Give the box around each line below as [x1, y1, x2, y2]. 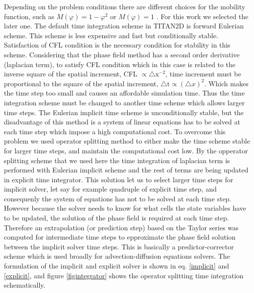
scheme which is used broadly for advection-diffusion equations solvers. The [4, 251, 230, 261]
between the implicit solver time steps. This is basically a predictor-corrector [4, 241, 234, 251]
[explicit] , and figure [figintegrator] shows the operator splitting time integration [4, 270, 244, 280]
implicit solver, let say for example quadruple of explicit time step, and [4, 184, 217, 194]
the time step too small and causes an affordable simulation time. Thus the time [4, 88, 245, 98]
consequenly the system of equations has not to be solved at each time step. [4, 193, 231, 203]
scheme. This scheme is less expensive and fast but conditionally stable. [4, 30, 218, 40]
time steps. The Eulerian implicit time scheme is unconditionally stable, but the [4, 107, 244, 117]
